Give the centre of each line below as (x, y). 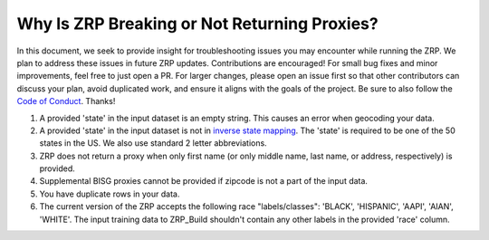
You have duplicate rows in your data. (110, 194)
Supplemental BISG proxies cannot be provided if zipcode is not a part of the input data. (204, 181)
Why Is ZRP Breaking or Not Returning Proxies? (198, 24)
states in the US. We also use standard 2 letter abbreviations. (153, 143)
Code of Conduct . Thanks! (66, 101)
